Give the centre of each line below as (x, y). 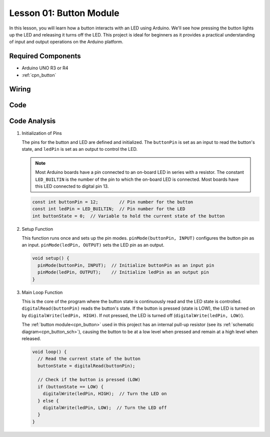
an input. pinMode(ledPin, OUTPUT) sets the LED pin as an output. (93, 245)
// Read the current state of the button (89, 359)
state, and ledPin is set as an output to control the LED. (79, 149)
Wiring (20, 89)
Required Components (45, 56)
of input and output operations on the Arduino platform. (66, 42)
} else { (48, 401)
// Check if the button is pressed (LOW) (89, 380)
